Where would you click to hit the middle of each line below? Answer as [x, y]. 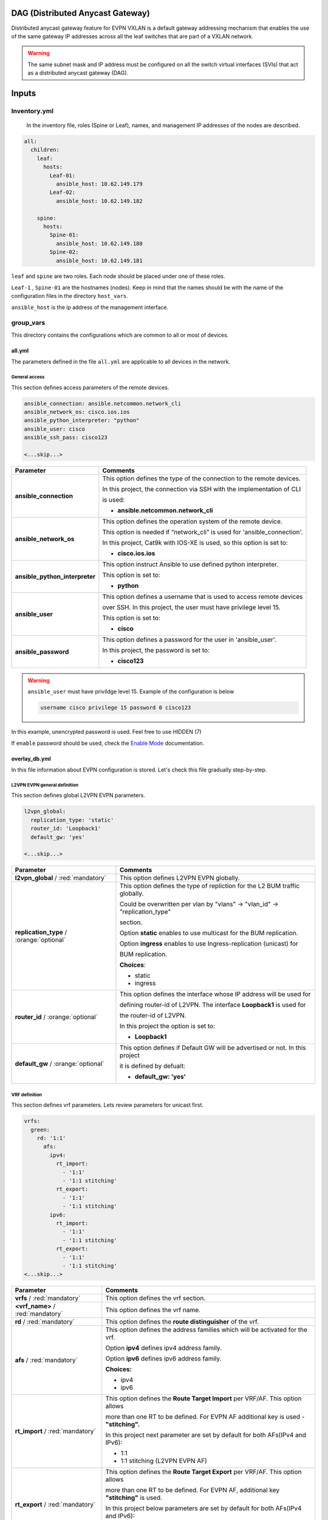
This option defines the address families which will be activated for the [207, 1330]
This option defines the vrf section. [155, 1298]
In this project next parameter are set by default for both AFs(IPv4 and [206, 1435]
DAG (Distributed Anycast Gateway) [80, 13]
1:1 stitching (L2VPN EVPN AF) [164, 1461]
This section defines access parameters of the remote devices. [90, 387]
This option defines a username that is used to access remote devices [203, 596]
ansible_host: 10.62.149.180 [99, 244]
